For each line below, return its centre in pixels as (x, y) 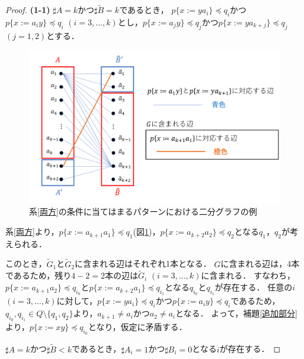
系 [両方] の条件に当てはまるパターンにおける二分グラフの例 (143, 211)
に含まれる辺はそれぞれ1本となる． (143, 263)
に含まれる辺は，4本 (260, 263)
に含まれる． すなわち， (248, 275)
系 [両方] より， (32, 232)
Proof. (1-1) (28, 10)
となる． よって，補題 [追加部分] (236, 313)
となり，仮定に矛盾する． (137, 327)
